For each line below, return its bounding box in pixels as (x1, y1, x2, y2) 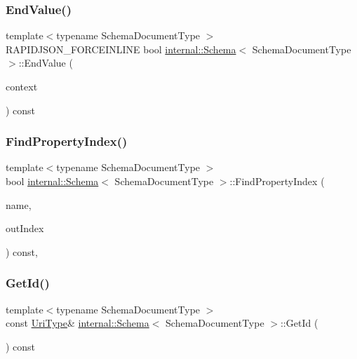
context (6, 79, 38, 93)
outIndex (6, 221, 44, 236)
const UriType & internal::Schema (6, 316, 149, 330)
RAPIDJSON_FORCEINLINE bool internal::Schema (6, 41, 236, 56)
